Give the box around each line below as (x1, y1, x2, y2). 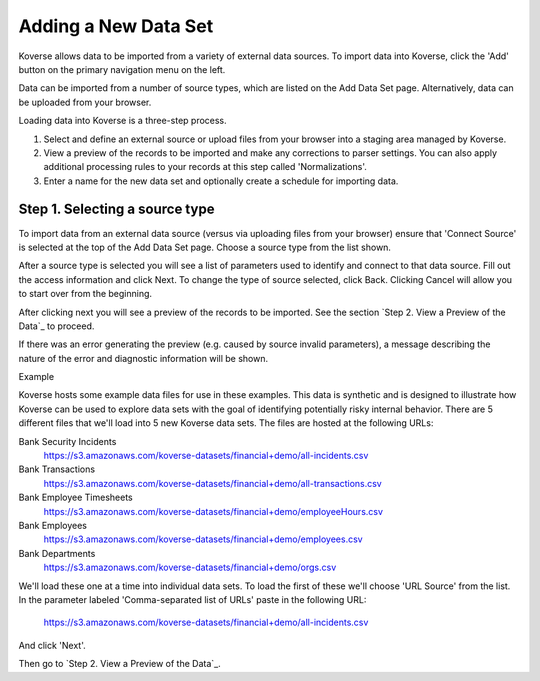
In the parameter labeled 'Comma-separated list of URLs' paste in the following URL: (18, 593, 367, 605)
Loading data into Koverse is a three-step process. (18, 115, 227, 127)
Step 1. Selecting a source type (18, 201, 215, 218)
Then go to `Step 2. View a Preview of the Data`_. (18, 658, 221, 670)
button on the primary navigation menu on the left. (18, 63, 226, 75)
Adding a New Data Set (18, 15, 214, 37)
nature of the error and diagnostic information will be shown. (18, 352, 269, 364)
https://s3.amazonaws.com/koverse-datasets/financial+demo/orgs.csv (43, 561, 337, 574)
